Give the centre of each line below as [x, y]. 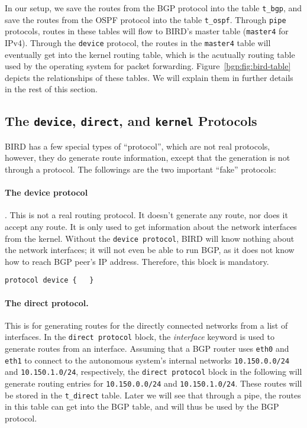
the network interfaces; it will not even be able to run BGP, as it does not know [150, 250]
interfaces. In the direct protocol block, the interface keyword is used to [140, 337]
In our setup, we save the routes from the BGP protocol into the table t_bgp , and [153, 8]
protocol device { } [49, 281]
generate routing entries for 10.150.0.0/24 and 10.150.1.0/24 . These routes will [153, 383]
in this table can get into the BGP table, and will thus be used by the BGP [142, 406]
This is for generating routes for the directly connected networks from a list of [146, 325]
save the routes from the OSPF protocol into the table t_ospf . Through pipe [146, 19]
